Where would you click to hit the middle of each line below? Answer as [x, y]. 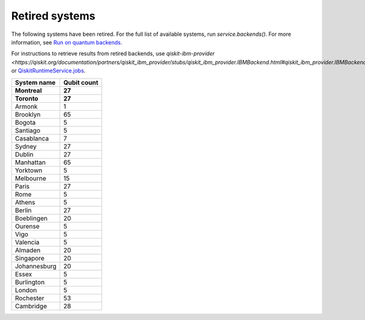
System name [35, 82]
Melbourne [31, 178]
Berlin [23, 210]
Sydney [26, 146]
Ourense [27, 226]
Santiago [28, 130]
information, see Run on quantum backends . [67, 42]
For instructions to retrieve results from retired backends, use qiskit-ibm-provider [113, 54]
